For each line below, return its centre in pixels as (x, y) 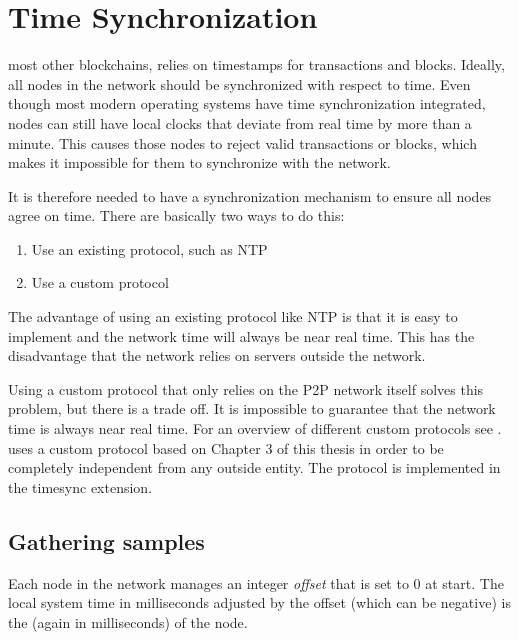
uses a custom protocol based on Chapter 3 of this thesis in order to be (226, 447)
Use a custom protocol (100, 282)
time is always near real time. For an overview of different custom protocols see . (255, 428)
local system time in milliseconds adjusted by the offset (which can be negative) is (259, 602)
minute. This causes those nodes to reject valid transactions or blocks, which (242, 142)
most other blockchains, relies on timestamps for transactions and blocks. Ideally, (256, 64)
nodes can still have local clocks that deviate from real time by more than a (240, 122)
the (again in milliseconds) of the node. (128, 621)
